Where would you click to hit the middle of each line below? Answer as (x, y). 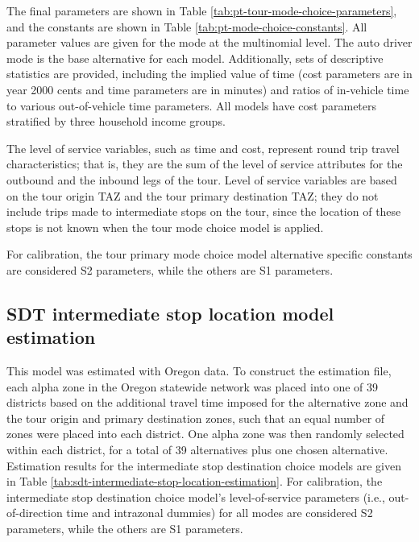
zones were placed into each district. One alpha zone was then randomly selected (205, 434)
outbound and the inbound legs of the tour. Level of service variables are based (202, 179)
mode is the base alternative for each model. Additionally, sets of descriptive (195, 58)
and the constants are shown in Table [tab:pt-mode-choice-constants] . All (187, 26)
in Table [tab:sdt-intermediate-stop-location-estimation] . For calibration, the (195, 481)
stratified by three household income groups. (116, 121)
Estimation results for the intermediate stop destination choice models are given (204, 465)
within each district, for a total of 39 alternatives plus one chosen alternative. (197, 450)
